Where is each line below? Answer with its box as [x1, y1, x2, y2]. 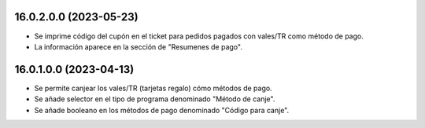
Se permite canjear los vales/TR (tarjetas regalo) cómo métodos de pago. [34, 83, 272, 93]
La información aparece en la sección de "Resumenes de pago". [34, 42, 243, 51]
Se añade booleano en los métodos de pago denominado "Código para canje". [34, 105, 290, 115]
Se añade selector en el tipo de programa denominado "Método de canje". [34, 94, 275, 104]
